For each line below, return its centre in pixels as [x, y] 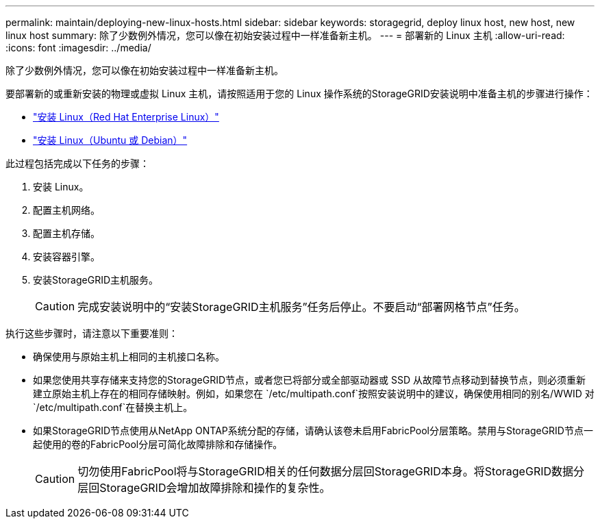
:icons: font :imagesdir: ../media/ [78, 48]
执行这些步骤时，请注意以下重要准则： [92, 333]
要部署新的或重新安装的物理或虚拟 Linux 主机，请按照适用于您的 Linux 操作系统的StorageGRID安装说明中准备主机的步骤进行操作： [299, 93]
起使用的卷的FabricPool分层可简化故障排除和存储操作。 [158, 444]
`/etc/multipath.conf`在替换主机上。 [113, 407]
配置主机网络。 [66, 210]
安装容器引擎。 [66, 257]
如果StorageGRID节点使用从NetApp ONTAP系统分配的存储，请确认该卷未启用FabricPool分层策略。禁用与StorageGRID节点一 [313, 431]
